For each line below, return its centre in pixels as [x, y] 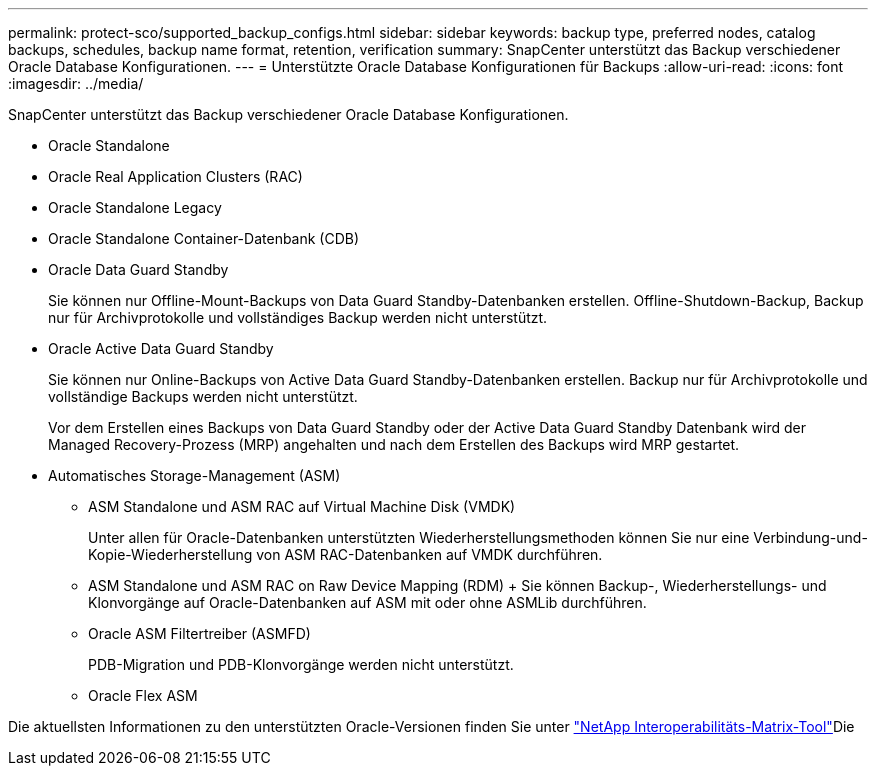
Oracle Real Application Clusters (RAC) [175, 176]
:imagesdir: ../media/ [76, 83]
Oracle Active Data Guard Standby [161, 348]
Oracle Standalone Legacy [135, 207]
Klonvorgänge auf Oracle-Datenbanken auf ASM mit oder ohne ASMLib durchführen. [367, 602]
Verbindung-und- [810, 537]
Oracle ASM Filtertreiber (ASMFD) [199, 633]
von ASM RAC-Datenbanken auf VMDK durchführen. [429, 554]
